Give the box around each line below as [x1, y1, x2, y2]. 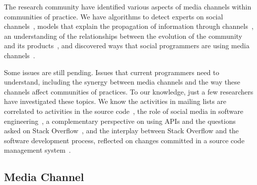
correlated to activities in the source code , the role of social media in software [4, 105, 244, 116]
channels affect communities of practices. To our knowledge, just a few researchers [4, 86, 254, 96]
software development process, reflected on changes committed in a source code [4, 135, 245, 145]
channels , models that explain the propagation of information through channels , [4, 21, 254, 31]
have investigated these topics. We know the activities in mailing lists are [4, 96, 227, 106]
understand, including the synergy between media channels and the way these [4, 77, 240, 87]
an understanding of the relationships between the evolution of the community [4, 30, 243, 41]
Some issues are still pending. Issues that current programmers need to [4, 67, 219, 77]
